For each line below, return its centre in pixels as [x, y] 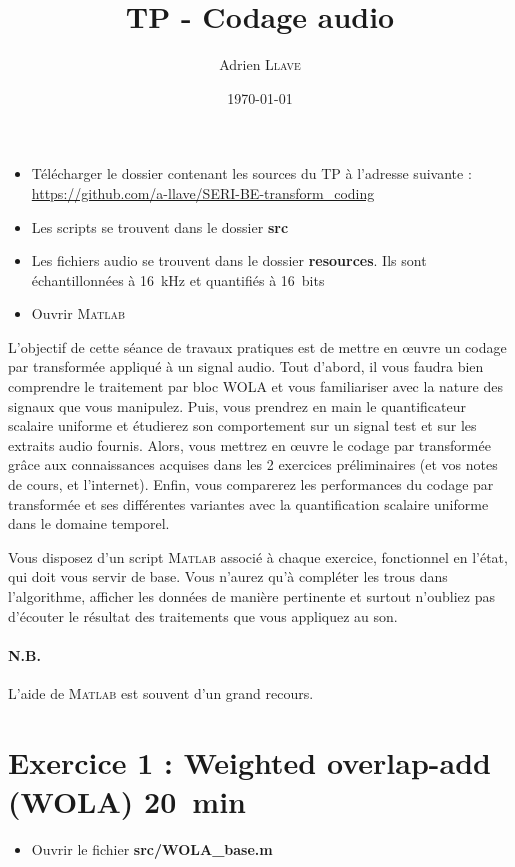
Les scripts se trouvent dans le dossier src [160, 226]
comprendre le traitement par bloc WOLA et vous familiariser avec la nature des [255, 386]
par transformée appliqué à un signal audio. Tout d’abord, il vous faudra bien [246, 366]
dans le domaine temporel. [89, 523]
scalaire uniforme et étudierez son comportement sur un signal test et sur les [242, 425]
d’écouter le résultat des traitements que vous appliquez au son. [203, 615]
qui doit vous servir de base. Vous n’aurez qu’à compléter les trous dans [228, 576]
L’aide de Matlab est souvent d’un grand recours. [161, 692]
